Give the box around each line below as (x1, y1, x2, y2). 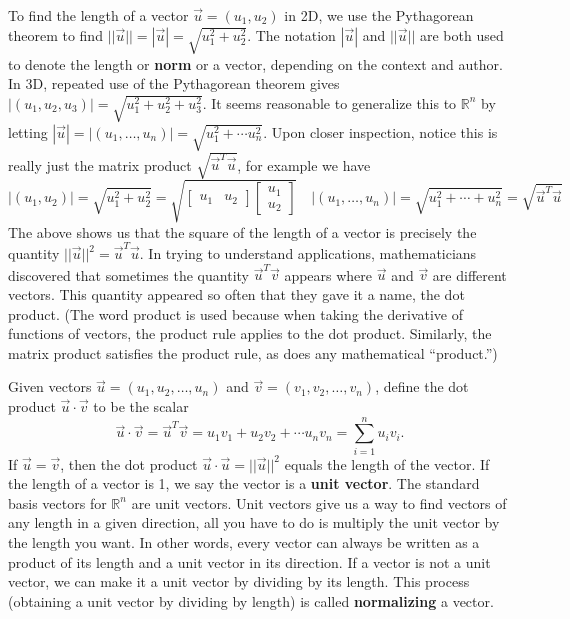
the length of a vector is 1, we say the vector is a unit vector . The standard (8, 473, 480, 494)
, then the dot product (60, 453, 198, 474)
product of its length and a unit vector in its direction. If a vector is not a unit (8, 551, 491, 572)
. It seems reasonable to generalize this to (202, 92, 457, 113)
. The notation (247, 24, 336, 45)
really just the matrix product (8, 154, 192, 175)
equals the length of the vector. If (284, 453, 490, 474)
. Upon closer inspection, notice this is (263, 121, 498, 142)
